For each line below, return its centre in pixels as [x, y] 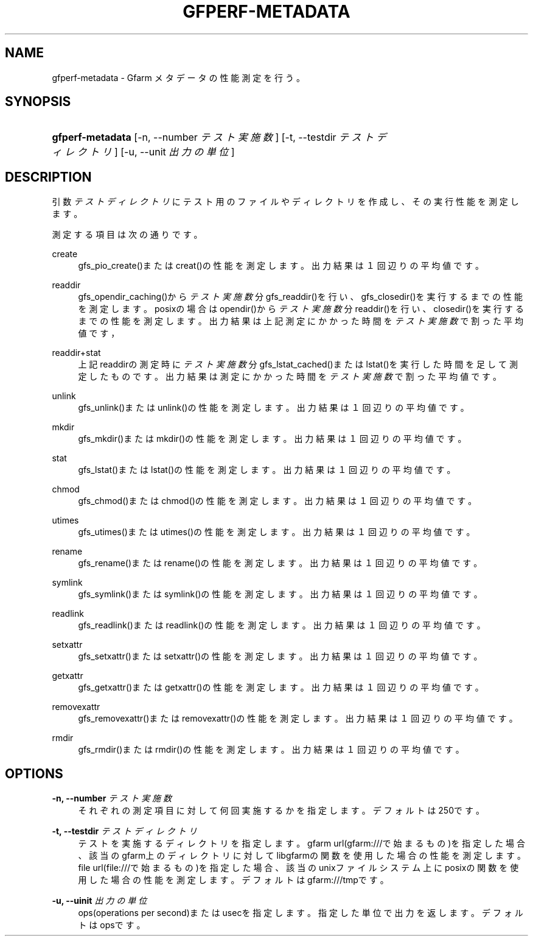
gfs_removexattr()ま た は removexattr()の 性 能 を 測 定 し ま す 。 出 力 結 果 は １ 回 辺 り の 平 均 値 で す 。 [298, 719]
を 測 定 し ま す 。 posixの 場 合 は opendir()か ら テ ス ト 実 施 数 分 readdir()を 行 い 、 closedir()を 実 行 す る [301, 309]
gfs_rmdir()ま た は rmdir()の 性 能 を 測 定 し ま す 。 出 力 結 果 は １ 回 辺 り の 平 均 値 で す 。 [271, 750]
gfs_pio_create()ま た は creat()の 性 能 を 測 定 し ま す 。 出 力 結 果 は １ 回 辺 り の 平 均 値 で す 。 [281, 266]
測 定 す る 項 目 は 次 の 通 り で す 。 [127, 235]
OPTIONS [34, 773]
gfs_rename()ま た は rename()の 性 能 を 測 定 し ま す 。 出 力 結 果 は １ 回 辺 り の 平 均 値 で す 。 [280, 563]
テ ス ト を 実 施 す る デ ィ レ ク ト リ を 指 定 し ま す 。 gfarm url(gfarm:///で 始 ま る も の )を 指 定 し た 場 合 [301, 843]
